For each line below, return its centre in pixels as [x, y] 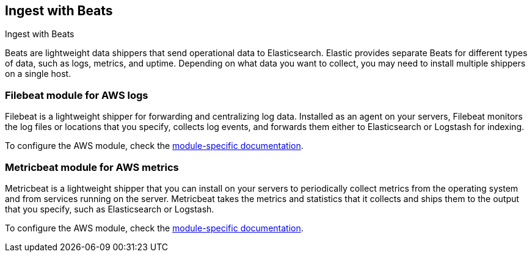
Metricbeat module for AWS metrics [92, 167]
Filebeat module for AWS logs [77, 95]
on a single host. [38, 74]
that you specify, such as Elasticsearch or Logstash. [110, 209]
